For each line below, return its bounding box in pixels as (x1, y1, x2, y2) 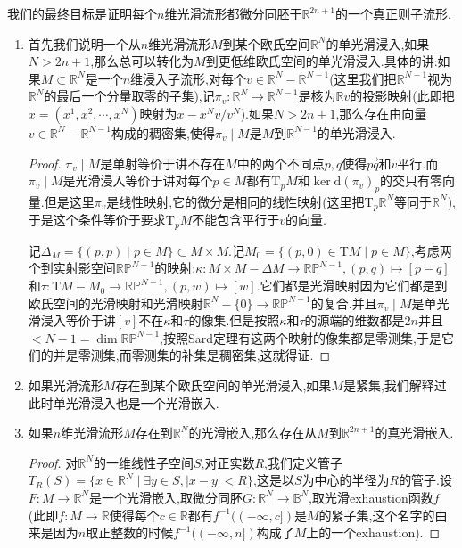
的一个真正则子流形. (334, 4, 451, 22)
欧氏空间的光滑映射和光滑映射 (28, 293, 203, 312)
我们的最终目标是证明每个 (7, 4, 157, 22)
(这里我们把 (329, 69, 397, 87)
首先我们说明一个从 (28, 34, 141, 53)
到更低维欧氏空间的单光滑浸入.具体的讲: (205, 52, 438, 70)
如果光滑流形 (28, 376, 103, 395)
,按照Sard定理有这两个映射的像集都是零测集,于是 (160, 328, 441, 347)
